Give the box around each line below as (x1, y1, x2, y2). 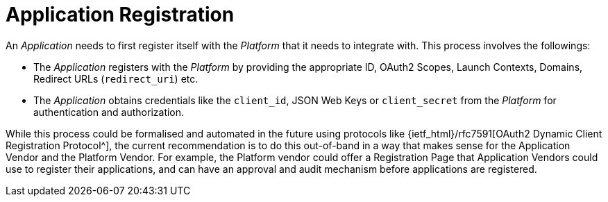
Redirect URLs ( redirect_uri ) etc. (33, 72, 199, 85)
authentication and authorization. (33, 106, 185, 118)
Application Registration (6, 3, 235, 26)
